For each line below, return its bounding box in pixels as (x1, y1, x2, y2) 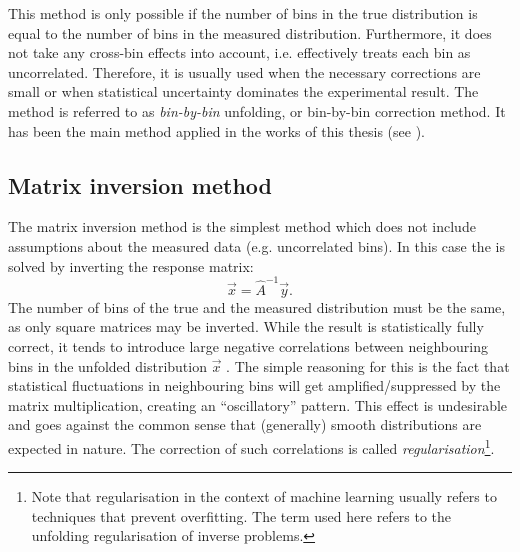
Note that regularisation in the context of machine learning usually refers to (31, 486, 497, 507)
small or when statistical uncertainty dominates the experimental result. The (8, 81, 479, 102)
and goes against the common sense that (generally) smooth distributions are (8, 414, 482, 435)
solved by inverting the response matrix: (8, 255, 254, 276)
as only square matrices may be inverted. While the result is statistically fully (8, 316, 484, 337)
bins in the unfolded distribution (8, 355, 207, 376)
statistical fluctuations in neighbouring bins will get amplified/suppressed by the (8, 375, 501, 396)
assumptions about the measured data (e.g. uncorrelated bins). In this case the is (8, 235, 505, 256)
